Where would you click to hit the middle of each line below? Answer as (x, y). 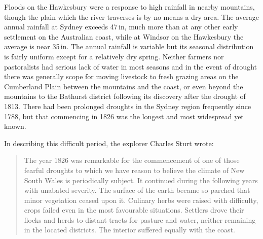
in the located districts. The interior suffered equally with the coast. (129, 230)
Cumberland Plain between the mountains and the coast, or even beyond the (124, 86)
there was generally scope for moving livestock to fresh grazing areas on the (121, 76)
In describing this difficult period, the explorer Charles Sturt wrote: (109, 143)
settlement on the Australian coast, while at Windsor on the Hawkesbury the (124, 36)
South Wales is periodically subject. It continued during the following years (141, 180)
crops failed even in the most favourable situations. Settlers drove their (134, 210)
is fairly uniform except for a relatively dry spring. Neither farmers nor (114, 56)
